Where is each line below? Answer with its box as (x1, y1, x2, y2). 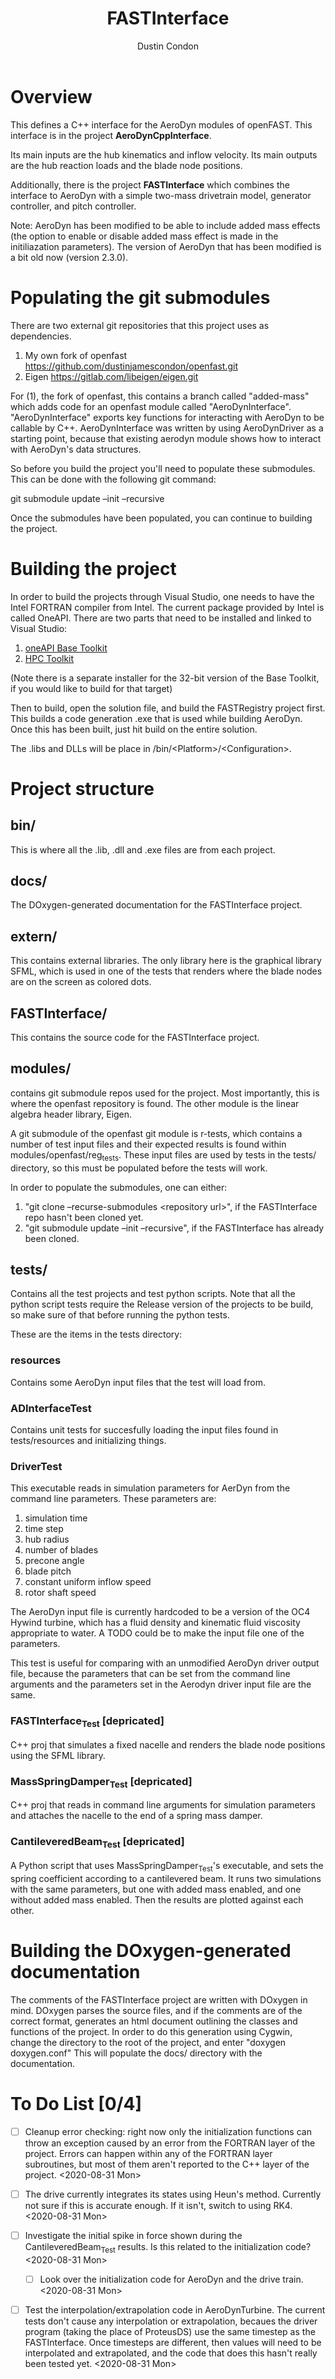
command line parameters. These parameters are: (10, 1493, 217, 1505)
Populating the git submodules (10, 286, 271, 309)
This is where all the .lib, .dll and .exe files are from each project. (10, 843, 276, 856)
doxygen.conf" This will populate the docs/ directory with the (10, 2047, 263, 2059)
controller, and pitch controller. (10, 200, 137, 212)
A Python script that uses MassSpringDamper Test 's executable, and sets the (10, 1860, 324, 1874)
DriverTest (10, 1459, 63, 1473)
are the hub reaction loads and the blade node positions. (10, 159, 243, 171)
